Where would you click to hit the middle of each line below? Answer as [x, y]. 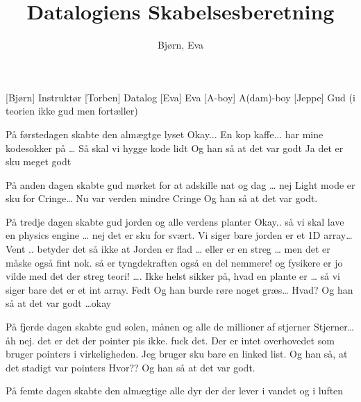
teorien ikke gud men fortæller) [72, 111]
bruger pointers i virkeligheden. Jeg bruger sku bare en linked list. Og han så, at [177, 354]
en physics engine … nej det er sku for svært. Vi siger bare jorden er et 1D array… [179, 235]
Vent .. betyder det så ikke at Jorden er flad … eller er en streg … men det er [168, 249]
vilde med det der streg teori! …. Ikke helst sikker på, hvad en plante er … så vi [173, 276]
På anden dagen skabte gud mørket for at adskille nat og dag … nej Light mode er [180, 184]
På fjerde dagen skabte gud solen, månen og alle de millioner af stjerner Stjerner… [180, 327]
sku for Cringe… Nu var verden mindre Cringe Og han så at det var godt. [162, 198]
